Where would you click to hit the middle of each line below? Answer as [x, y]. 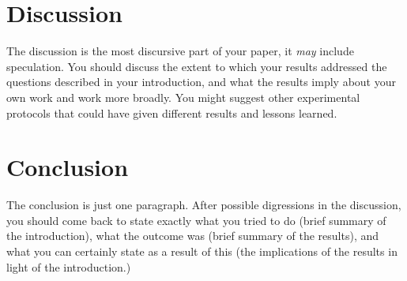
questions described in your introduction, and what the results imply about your [201, 82]
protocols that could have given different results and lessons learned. [172, 112]
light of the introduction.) [69, 266]
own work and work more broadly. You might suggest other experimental [183, 97]
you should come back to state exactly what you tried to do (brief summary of [196, 220]
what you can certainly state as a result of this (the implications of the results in [202, 251]
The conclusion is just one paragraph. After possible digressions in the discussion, [204, 205]
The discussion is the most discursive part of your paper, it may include [180, 51]
